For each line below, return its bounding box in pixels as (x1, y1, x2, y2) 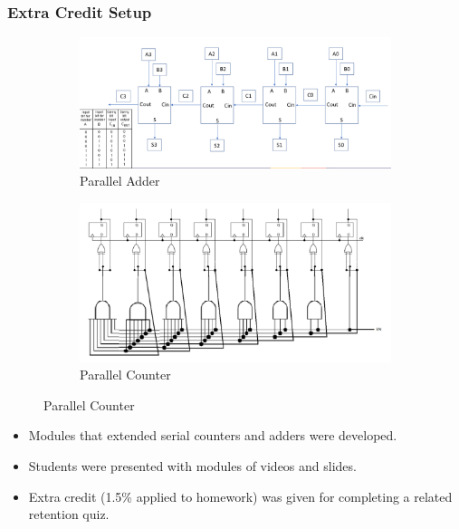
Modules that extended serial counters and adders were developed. (28, 426, 397, 445)
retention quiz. (28, 505, 110, 524)
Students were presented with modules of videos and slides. (28, 456, 357, 475)
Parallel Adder (80, 171, 160, 190)
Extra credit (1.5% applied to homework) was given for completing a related (28, 486, 453, 505)
